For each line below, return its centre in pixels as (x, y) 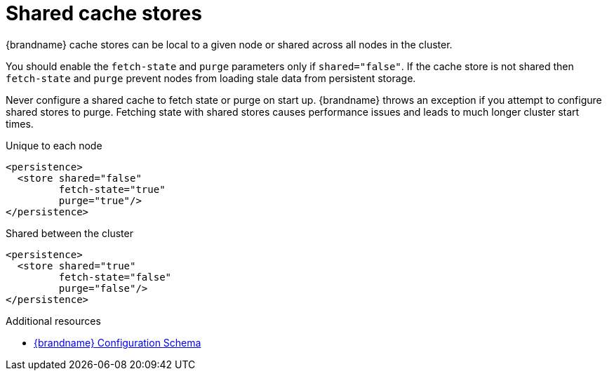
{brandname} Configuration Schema (118, 342)
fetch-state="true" (112, 189)
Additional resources (53, 321)
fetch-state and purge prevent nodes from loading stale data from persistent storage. (211, 78)
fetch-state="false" (115, 277)
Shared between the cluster (69, 233)
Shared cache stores (104, 13)
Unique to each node (54, 145)
